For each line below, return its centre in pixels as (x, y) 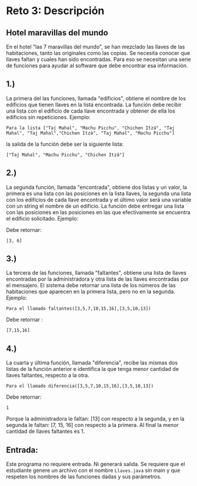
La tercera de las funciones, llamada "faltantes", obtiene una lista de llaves (96, 273)
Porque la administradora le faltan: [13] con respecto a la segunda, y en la (95, 419)
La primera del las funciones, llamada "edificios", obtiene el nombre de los (96, 98)
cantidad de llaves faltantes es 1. (46, 431)
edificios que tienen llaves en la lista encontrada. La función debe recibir (94, 104)
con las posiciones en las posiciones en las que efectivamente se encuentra (98, 212)
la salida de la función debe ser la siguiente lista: (65, 144)
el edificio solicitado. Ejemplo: (42, 218)
